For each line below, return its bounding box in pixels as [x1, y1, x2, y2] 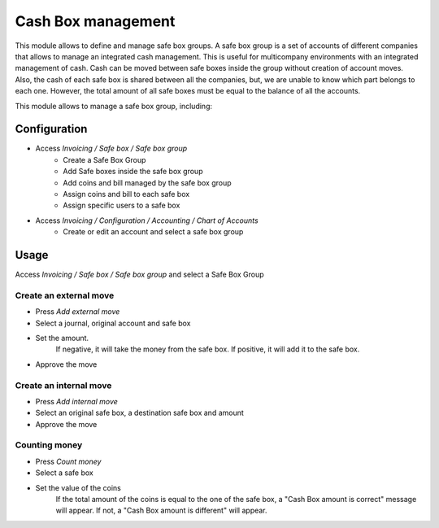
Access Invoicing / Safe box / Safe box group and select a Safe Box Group [15, 269, 264, 280]
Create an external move [15, 290, 115, 301]
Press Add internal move [35, 396, 118, 406]
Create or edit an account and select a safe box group [63, 227, 244, 237]
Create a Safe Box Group [63, 155, 146, 164]
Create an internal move [15, 379, 112, 391]
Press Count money [35, 456, 102, 466]
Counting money [15, 439, 83, 451]
